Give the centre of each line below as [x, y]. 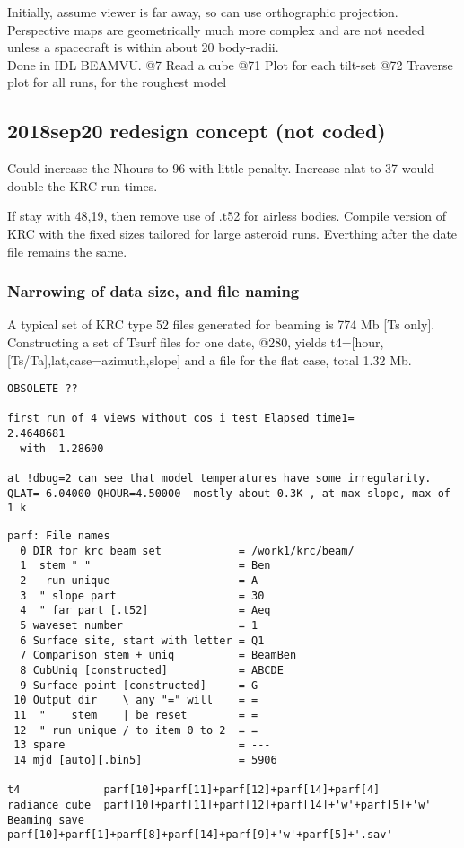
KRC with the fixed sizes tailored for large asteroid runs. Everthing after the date [232, 233]
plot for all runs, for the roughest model [117, 82]
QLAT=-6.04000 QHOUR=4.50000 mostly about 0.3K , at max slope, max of [229, 493]
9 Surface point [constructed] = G [139, 685]
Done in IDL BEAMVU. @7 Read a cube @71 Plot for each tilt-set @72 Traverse [230, 64]
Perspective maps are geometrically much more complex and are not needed [216, 29]
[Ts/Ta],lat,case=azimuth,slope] [94, 359]
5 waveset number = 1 [139, 625]
